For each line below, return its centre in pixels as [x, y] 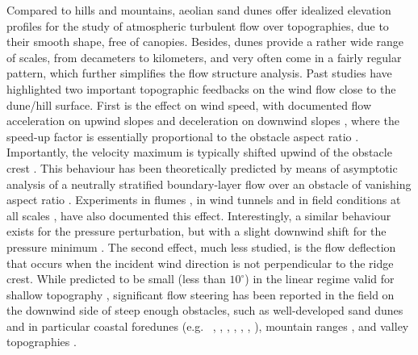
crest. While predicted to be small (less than [116, 279]
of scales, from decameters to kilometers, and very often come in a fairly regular [204, 57]
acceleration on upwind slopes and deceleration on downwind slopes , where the [203, 121]
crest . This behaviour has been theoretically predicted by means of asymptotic [202, 167]
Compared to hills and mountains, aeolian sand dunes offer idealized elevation [199, 10]
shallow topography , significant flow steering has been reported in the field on [201, 294]
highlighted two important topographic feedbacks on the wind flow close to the [201, 88]
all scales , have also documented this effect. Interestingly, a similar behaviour [199, 215]
